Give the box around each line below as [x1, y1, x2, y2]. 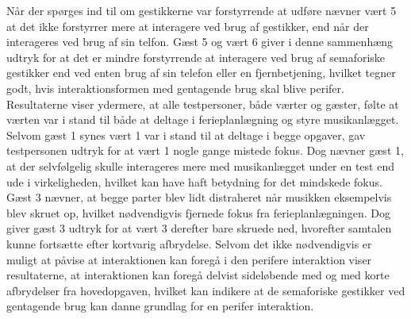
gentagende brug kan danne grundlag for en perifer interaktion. [6, 298, 314, 314]
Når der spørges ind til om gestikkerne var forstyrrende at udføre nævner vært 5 [6, 2, 397, 18]
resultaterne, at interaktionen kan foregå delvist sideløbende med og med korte [6, 267, 390, 283]
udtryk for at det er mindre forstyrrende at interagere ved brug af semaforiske [6, 48, 386, 65]
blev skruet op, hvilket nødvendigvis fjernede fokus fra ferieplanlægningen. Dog [6, 204, 391, 221]
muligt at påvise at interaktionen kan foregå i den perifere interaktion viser [6, 251, 372, 267]
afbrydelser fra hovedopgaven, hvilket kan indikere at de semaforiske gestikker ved [6, 282, 405, 298]
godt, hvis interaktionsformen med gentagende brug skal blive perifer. [6, 79, 344, 96]
